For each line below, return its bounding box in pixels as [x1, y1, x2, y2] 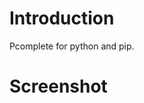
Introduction [9, 7, 115, 30]
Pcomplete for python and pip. [9, 40, 135, 52]
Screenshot [9, 75, 108, 98]
